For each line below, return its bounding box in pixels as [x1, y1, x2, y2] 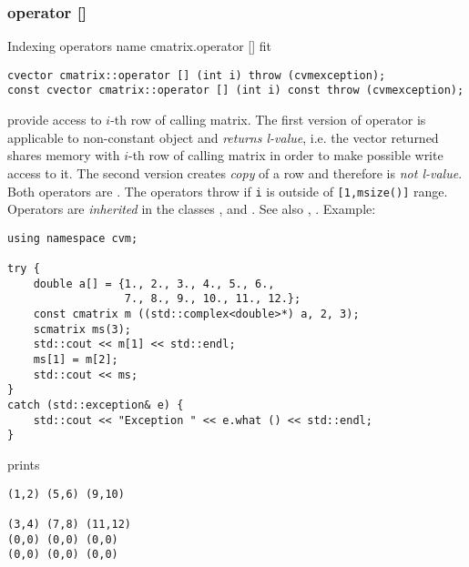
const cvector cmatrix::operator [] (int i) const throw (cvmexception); [7, 84, 464, 97]
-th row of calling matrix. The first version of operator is [110, 110, 426, 129]
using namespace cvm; [7, 231, 138, 245]
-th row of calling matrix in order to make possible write [128, 146, 444, 165]
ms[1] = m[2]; [33, 353, 118, 366]
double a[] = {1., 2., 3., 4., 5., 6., [33, 277, 275, 290]
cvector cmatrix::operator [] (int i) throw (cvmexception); [7, 68, 386, 82]
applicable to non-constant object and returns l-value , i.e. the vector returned [7, 127, 439, 147]
